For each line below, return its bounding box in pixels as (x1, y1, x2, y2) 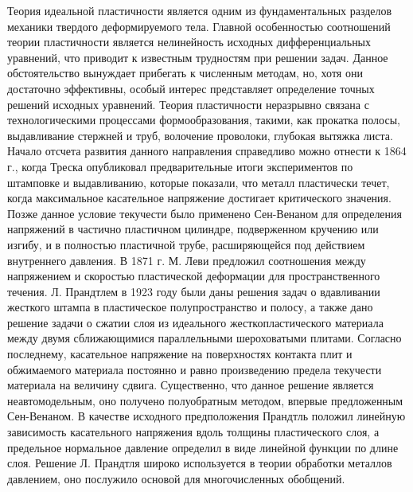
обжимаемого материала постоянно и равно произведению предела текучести (7, 361, 382, 377)
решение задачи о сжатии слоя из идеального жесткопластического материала (7, 314, 384, 330)
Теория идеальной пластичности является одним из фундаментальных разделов (7, 2, 392, 18)
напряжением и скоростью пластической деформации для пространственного (7, 267, 380, 284)
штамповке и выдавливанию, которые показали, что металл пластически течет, (7, 174, 390, 190)
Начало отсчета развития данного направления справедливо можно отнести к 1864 (7, 143, 407, 159)
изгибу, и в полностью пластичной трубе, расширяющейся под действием (7, 236, 365, 252)
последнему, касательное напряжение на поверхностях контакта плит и (7, 346, 353, 362)
